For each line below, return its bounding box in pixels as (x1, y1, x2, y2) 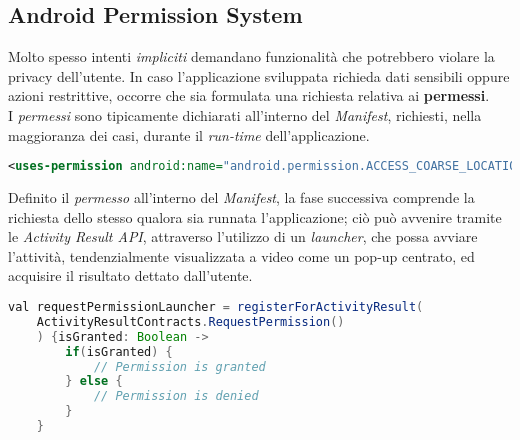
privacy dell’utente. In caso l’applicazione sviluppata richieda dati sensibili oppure (8, 65, 510, 86)
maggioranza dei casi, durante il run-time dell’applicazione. (8, 124, 370, 145)
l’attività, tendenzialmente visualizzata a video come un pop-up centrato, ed (8, 245, 475, 266)
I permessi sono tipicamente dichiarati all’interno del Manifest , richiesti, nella (8, 104, 482, 125)
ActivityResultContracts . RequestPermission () (36, 314, 345, 329)
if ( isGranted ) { (65, 344, 173, 359)
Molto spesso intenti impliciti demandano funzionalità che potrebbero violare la (8, 46, 495, 67)
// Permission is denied (93, 389, 259, 404)
